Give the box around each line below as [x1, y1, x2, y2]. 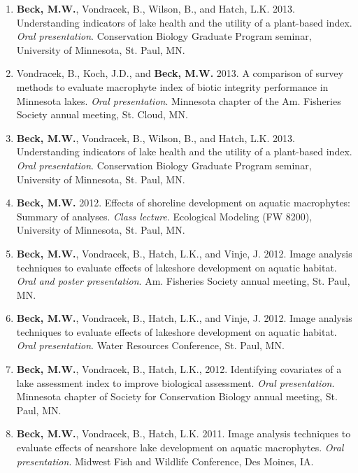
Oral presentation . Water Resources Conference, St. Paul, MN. [16, 338, 285, 353]
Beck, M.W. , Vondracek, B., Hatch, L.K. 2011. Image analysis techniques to [16, 426, 351, 441]
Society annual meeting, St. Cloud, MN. [16, 107, 188, 122]
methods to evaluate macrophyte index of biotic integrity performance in [16, 79, 329, 94]
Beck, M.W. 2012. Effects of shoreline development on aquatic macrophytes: [16, 195, 351, 210]
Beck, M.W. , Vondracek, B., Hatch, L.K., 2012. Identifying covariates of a [16, 362, 342, 376]
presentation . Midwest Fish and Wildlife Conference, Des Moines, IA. [16, 453, 314, 468]
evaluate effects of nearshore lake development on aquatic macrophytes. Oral [16, 440, 344, 455]
